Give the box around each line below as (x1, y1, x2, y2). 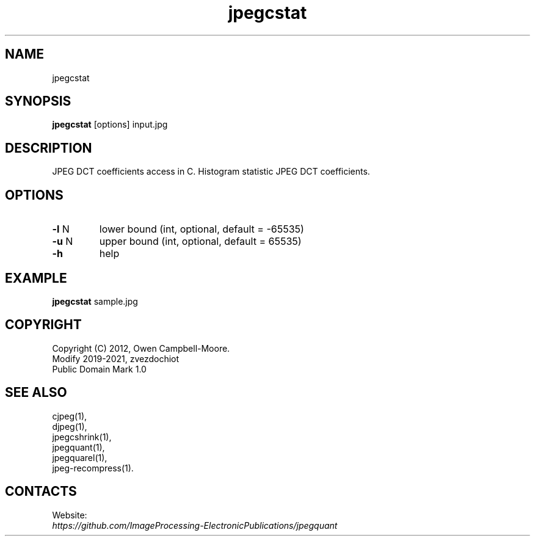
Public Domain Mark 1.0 (52, 363, 147, 374)
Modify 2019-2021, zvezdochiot (52, 353, 180, 364)
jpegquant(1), (52, 441, 105, 452)
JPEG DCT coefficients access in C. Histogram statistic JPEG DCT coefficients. (52, 166, 370, 177)
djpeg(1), (52, 421, 87, 432)
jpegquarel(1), (52, 452, 107, 463)
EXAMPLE (5, 270, 67, 286)
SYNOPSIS (5, 93, 71, 109)
